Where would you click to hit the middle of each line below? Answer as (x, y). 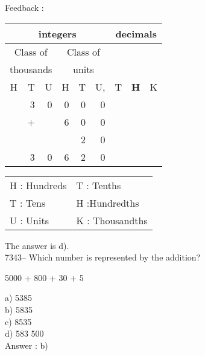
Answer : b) (27, 345)
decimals (136, 33)
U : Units (29, 220)
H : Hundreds (38, 185)
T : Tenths (99, 185)
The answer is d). (37, 245)
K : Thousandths (112, 220)
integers (57, 33)
